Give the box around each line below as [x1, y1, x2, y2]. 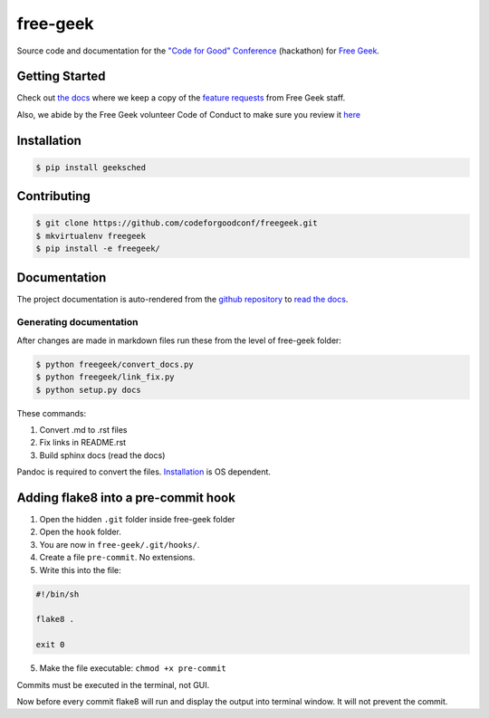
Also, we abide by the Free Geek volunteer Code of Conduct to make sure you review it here [16, 109, 361, 120]
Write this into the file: [39, 564, 121, 575]
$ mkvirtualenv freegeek [35, 231, 147, 241]
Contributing [16, 188, 91, 204]
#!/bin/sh [35, 589, 80, 599]
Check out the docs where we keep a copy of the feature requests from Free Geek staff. [16, 92, 346, 103]
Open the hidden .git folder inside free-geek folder [39, 514, 235, 525]
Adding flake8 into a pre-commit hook [16, 490, 235, 505]
